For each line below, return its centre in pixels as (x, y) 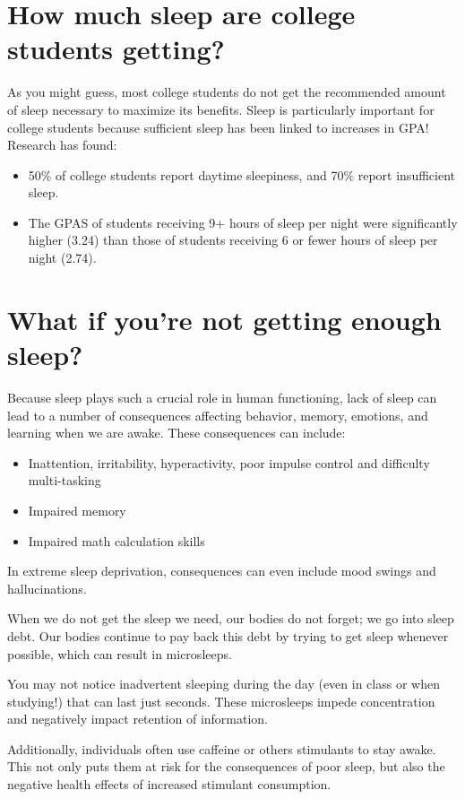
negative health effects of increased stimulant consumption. (169, 784)
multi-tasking (65, 480)
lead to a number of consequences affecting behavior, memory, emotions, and (218, 415)
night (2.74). (62, 258)
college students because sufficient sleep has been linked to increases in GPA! (218, 127)
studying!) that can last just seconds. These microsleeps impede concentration (221, 701)
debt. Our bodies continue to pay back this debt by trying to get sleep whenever (228, 635)
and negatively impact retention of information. (138, 719)
